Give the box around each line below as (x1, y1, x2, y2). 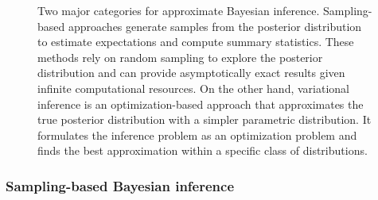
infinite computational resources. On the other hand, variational (37, 79, 349, 96)
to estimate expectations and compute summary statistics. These (37, 33, 354, 50)
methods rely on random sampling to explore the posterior (37, 48, 323, 65)
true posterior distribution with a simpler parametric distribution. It (37, 111, 372, 128)
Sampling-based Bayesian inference (6, 175, 235, 195)
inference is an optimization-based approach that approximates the (37, 95, 364, 112)
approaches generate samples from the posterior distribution (68, 17, 362, 34)
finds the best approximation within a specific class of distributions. (37, 142, 368, 159)
